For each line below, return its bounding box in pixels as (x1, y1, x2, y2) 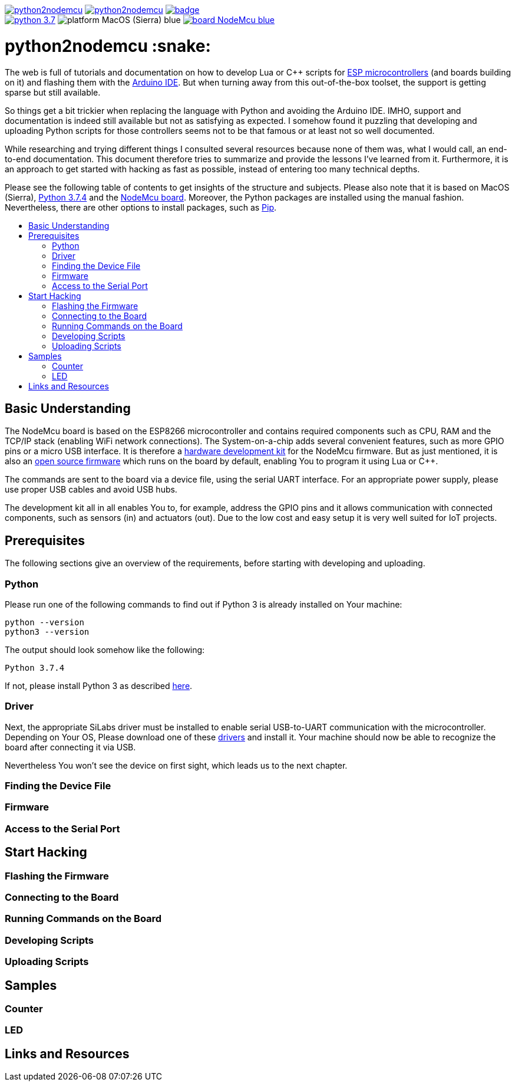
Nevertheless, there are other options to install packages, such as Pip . (5, 202, 277, 212)
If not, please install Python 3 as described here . (5, 680, 193, 691)
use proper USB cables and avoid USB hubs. (5, 484, 177, 495)
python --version (5, 617, 84, 627)
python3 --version (5, 626, 90, 636)
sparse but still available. (5, 87, 101, 97)
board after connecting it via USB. (5, 742, 136, 752)
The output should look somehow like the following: (5, 644, 205, 655)
